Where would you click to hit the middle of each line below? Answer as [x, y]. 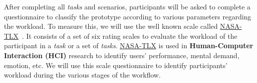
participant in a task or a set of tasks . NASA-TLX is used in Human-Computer [129, 45]
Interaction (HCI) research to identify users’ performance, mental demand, [122, 55]
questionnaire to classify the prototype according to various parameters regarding [128, 16]
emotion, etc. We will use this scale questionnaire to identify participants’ [116, 65]
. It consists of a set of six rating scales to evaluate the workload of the [130, 36]
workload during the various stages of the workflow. [82, 75]
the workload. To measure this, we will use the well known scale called [111, 26]
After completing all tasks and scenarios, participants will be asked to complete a [127, 6]
